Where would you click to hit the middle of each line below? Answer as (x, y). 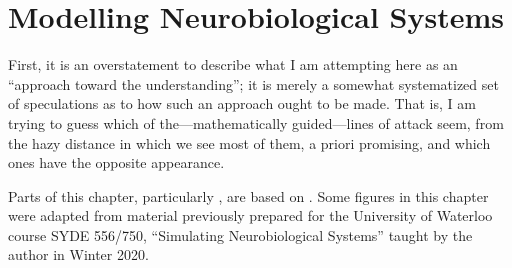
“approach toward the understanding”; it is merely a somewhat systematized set (253, 83)
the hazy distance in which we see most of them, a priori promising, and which (249, 142)
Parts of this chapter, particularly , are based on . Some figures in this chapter (248, 195)
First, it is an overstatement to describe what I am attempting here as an (233, 64)
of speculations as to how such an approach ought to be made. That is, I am (242, 103)
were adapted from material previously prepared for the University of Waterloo (250, 215)
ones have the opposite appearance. (116, 162)
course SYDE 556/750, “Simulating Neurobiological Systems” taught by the (240, 234)
